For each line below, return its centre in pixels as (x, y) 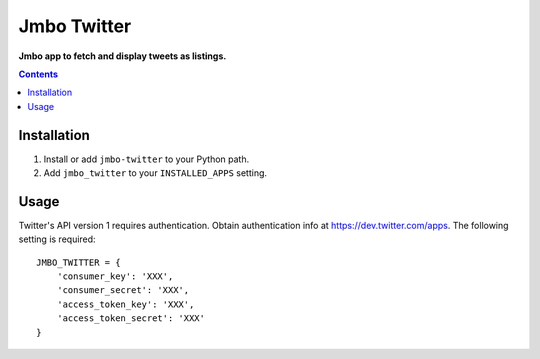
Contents (38, 74)
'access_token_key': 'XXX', (125, 304)
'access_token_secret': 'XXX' (130, 318)
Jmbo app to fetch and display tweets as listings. (122, 56)
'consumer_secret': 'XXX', (123, 290)
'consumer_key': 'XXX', (115, 276)
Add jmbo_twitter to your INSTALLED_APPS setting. (155, 173)
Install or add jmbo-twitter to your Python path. (146, 159)
